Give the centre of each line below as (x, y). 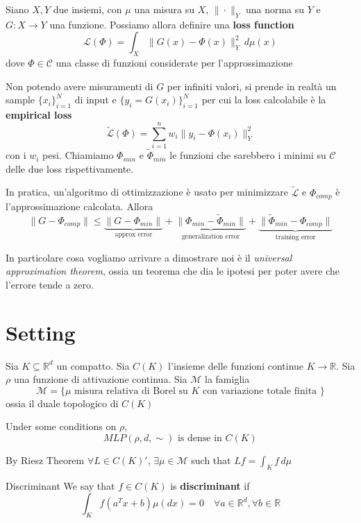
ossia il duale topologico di (62, 403)
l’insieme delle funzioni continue (236, 365)
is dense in (200, 438)
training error (295, 238)
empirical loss (39, 115)
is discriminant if (210, 485)
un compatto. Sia (93, 365)
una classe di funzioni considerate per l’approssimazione (174, 63)
